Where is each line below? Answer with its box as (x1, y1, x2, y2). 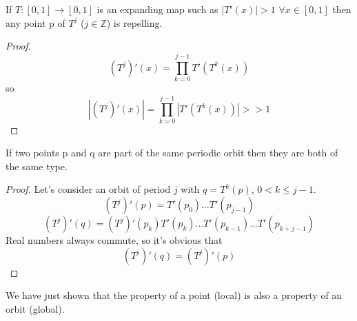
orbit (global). (6, 301, 65, 315)
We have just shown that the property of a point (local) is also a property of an (6, 288, 343, 302)
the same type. (6, 158, 68, 173)
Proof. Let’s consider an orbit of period (6, 182, 171, 196)
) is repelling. (106, 15, 163, 30)
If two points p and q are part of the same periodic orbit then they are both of (6, 145, 338, 160)
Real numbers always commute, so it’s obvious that (6, 233, 223, 247)
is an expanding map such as (96, 2, 218, 16)
